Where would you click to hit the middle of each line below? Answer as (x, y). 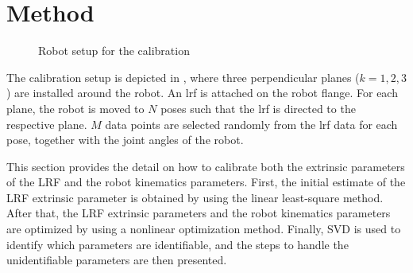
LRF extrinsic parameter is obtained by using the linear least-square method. (195, 197)
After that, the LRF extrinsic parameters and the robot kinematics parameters (199, 213)
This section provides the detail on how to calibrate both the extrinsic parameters (206, 166)
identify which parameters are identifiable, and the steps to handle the (178, 244)
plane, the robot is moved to (75, 108)
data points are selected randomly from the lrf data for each (251, 124)
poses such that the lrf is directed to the (258, 108)
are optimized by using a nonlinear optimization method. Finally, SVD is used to (204, 229)
